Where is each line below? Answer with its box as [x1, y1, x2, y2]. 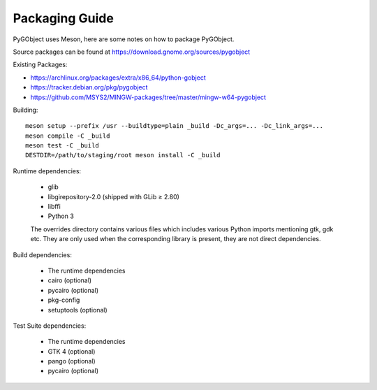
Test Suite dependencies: [13, 322, 87, 330]
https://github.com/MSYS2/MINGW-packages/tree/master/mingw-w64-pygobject [30, 93, 267, 101]
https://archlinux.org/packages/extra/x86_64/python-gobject [30, 73, 206, 82]
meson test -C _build [25, 142, 99, 150]
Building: [13, 106, 38, 114]
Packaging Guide [13, 10, 114, 26]
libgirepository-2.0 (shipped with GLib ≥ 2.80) [47, 192, 179, 201]
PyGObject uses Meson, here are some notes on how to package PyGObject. [13, 35, 235, 43]
